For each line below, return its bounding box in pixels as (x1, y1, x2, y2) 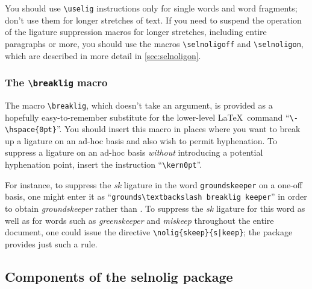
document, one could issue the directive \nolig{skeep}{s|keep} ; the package (5, 226, 293, 238)
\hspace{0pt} (5, 125, 57, 135)
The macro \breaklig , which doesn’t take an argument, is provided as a (5, 98, 273, 111)
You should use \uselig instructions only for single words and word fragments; (5, 2, 298, 14)
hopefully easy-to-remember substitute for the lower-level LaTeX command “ (5, 110, 290, 123)
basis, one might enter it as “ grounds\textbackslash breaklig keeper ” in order (5, 190, 307, 203)
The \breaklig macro (5, 75, 108, 90)
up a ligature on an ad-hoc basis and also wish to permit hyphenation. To (5, 134, 277, 147)
